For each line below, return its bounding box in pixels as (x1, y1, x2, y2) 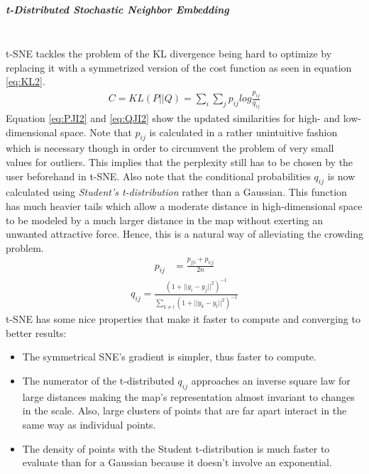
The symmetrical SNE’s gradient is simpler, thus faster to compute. (22, 349, 316, 364)
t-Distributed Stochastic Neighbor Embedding (6, 1, 229, 16)
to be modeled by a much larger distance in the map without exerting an (6, 212, 324, 227)
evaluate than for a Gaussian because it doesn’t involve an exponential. (22, 455, 332, 470)
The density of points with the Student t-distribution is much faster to (22, 441, 330, 456)
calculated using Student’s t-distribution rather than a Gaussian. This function (6, 184, 347, 199)
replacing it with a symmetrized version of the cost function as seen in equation (6, 60, 352, 75)
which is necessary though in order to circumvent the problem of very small (6, 140, 334, 155)
